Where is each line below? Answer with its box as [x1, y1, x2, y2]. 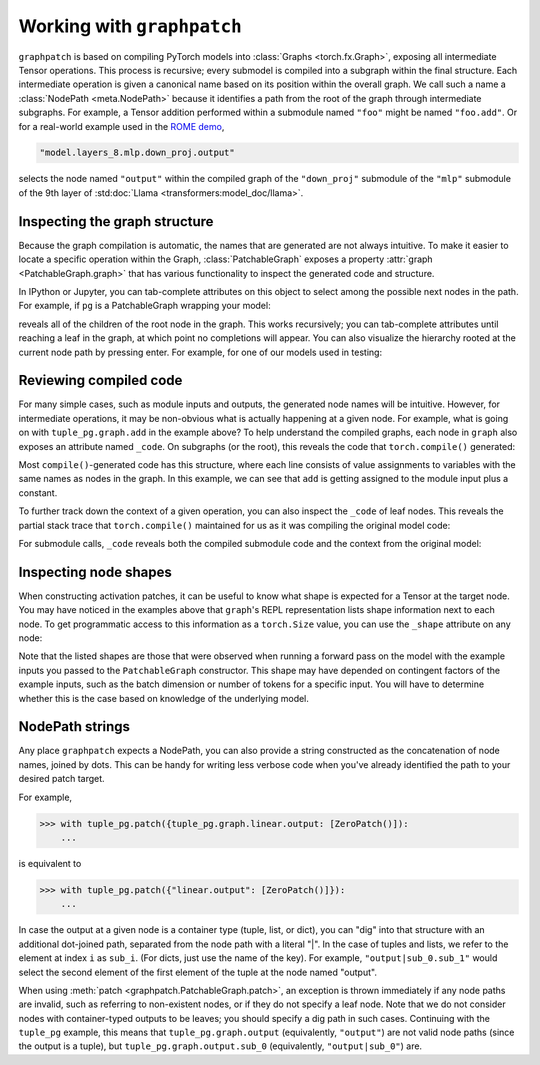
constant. [18, 486, 58, 499]
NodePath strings [18, 718, 130, 735]
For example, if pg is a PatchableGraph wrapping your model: [18, 300, 271, 312]
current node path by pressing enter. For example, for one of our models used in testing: [18, 346, 383, 358]
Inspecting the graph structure [18, 213, 214, 230]
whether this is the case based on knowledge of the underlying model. [18, 692, 310, 704]
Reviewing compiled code [18, 372, 183, 389]
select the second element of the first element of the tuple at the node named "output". [18, 966, 377, 978]
